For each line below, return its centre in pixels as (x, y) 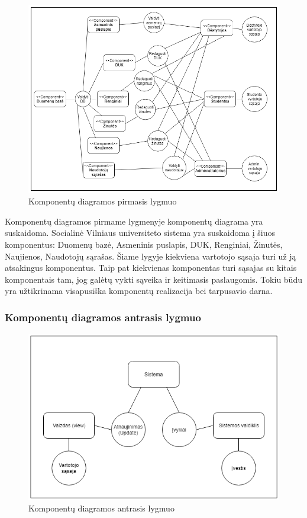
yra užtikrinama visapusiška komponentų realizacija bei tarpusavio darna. (139, 291)
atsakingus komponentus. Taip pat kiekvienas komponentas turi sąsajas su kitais (151, 268)
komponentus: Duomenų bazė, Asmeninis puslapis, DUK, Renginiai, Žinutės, (144, 244)
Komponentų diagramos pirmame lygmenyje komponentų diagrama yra (134, 221)
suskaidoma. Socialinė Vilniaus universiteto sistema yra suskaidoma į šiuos (140, 233)
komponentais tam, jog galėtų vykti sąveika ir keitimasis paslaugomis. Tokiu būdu (153, 279)
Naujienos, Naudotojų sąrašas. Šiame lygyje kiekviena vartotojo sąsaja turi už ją (151, 256)
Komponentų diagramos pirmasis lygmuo (103, 201)
